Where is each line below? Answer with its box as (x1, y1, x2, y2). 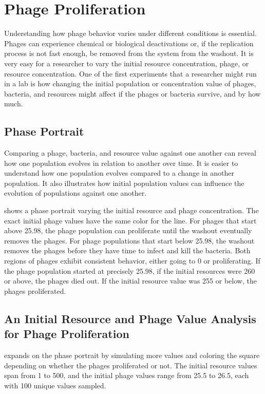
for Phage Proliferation (4, 326, 129, 342)
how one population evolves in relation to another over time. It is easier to (4, 157, 238, 168)
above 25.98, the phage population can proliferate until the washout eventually (4, 225, 252, 236)
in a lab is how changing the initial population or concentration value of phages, (4, 78, 256, 89)
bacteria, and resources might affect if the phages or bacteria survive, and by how (4, 88, 261, 99)
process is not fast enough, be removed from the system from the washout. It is (4, 48, 254, 59)
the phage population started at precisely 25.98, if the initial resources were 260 (4, 265, 255, 276)
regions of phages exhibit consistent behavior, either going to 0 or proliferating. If (4, 255, 260, 266)
